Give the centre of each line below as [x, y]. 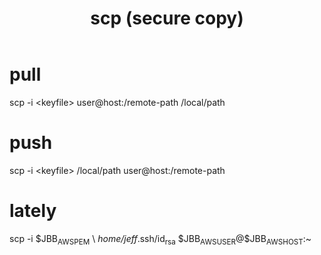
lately [33, 211]
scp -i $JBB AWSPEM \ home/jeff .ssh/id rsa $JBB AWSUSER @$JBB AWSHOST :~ [160, 239]
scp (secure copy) [167, 18]
